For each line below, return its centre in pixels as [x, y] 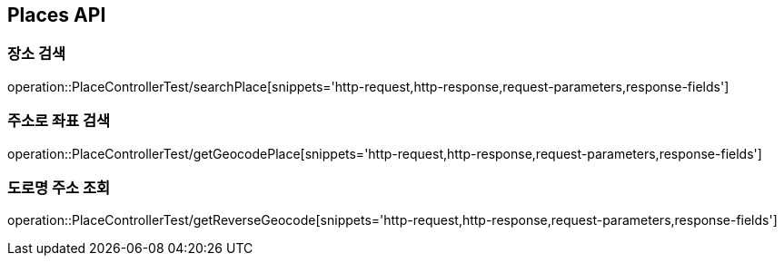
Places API [57, 15]
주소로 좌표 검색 [59, 121]
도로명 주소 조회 [59, 187]
